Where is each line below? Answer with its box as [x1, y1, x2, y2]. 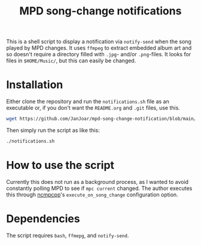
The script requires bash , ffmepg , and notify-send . [6, 232, 129, 239]
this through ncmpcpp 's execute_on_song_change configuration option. [6, 190, 178, 198]
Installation [6, 78, 63, 92]
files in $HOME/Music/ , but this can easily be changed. [6, 57, 136, 64]
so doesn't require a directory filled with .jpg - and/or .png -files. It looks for [6, 51, 191, 58]
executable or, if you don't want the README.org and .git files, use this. [6, 104, 181, 111]
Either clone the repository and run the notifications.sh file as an [6, 98, 169, 105]
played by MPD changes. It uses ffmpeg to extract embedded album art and [6, 44, 192, 52]
